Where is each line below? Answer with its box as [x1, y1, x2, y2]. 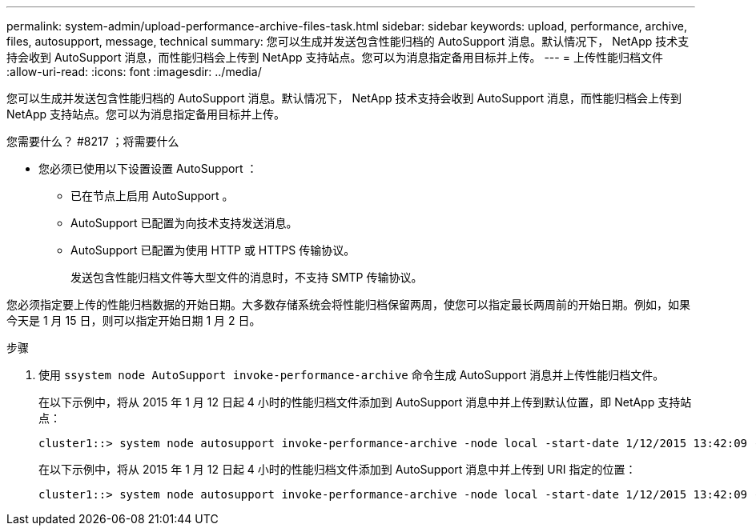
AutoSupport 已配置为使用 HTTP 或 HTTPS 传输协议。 [70, 243, 356, 257]
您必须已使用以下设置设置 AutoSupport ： [38, 162, 258, 175]
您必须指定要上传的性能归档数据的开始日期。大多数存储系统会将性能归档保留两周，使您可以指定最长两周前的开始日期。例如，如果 [6, 298, 690, 311]
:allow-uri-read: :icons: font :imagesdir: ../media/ [6, 65, 262, 78]
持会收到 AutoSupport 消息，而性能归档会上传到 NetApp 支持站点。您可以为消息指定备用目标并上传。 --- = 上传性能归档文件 [6, 50, 663, 64]
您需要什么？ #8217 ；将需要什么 [6, 134, 179, 148]
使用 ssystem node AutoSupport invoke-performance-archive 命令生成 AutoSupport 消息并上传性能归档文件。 [38, 368, 665, 382]
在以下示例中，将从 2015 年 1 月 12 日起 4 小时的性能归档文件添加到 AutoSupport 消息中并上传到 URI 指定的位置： [38, 462, 637, 476]
